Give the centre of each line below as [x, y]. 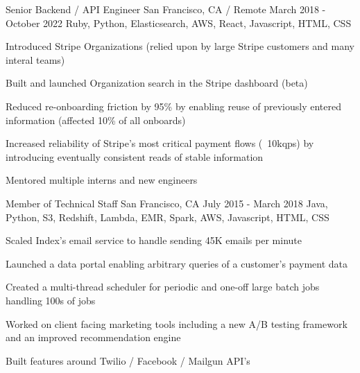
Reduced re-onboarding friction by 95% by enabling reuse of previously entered [174, 106]
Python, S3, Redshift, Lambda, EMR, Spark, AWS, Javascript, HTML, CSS [168, 217]
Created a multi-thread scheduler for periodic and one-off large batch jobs [163, 287]
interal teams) [35, 59]
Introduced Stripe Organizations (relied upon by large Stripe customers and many [180, 46]
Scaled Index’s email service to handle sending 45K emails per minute [154, 240]
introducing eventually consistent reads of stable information [135, 156]
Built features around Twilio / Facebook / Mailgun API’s [128, 360]
